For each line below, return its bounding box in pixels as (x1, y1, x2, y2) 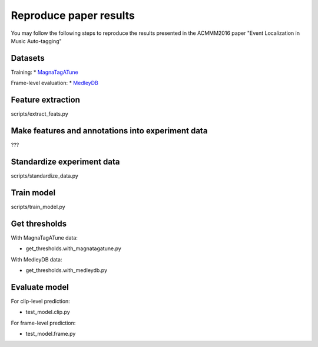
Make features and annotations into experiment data (11, 126, 208, 136)
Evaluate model (11, 282, 69, 292)
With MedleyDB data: (11, 256, 62, 263)
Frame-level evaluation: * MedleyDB (11, 80, 98, 87)
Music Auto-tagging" (11, 37, 62, 44)
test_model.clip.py (25, 309, 70, 316)
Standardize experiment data (11, 156, 120, 166)
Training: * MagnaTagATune (11, 68, 79, 76)
